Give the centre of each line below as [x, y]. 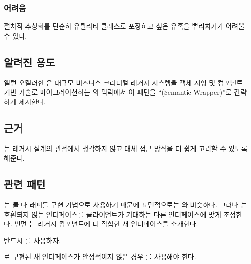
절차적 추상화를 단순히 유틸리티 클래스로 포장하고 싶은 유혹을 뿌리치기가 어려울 [124, 26]
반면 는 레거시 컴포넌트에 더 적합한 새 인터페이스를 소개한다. [106, 224]
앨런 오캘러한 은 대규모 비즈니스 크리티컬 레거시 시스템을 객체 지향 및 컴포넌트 [124, 82]
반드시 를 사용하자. [32, 240]
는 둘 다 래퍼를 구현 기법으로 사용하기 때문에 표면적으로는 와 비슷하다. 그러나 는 [125, 204]
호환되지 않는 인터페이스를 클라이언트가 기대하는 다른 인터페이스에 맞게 [113, 214]
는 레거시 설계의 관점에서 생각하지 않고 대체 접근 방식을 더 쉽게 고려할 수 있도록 [126, 148]
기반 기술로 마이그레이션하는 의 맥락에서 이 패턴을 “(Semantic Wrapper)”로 [118, 92]
